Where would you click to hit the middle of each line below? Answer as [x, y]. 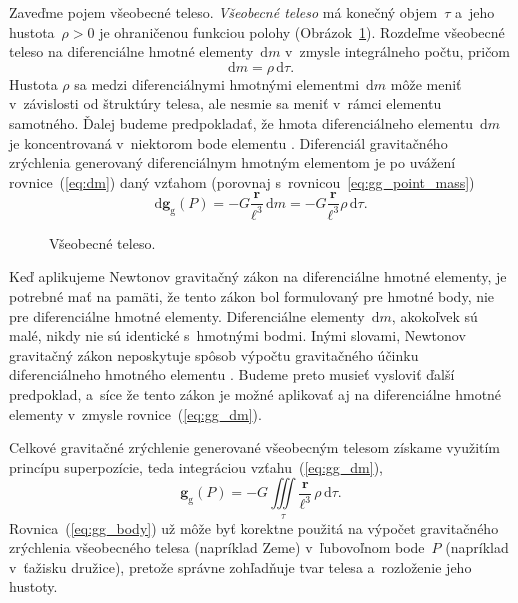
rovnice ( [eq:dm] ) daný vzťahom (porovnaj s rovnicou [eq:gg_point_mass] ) [242, 181]
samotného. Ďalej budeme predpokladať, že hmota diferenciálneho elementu [241, 122]
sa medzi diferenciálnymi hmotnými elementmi [217, 83]
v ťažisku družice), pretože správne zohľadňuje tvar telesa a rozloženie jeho [240, 566]
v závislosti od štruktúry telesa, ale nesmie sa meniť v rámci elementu [225, 103]
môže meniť [426, 83]
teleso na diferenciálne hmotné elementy [131, 51]
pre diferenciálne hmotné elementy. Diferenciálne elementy [187, 315]
